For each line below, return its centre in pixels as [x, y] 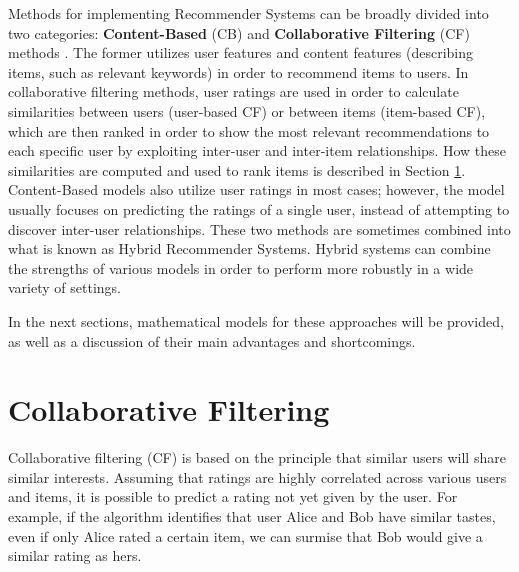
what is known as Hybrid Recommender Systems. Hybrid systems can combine [249, 248]
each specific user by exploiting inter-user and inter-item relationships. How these [257, 150]
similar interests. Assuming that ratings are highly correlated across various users [257, 476]
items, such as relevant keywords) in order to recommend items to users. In [238, 71]
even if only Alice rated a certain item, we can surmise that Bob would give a [245, 535]
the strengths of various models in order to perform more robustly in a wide [241, 267]
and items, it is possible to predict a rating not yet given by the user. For [233, 496]
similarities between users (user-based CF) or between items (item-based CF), [247, 110]
